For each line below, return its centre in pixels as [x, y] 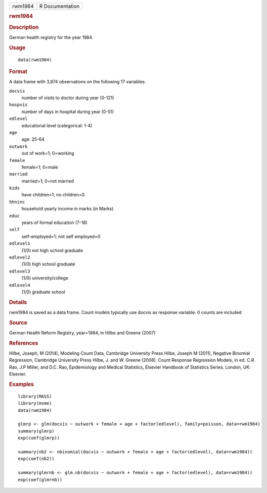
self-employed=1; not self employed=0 [61, 236]
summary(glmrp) [36, 431]
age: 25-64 [33, 139]
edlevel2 [20, 257]
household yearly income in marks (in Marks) [67, 209]
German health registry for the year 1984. [51, 37]
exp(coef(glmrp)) [39, 438]
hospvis [19, 105]
